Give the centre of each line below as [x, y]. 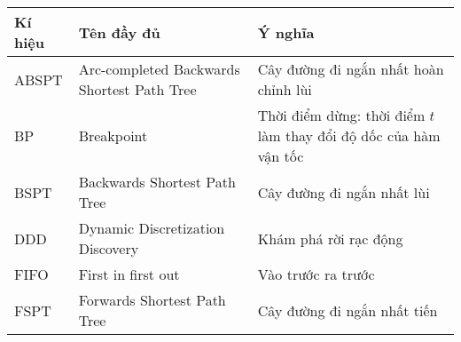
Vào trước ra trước [316, 274]
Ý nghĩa [286, 32]
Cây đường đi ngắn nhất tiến [348, 310]
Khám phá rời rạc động [330, 238]
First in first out [129, 274]
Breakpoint [113, 135]
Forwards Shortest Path [152, 300]
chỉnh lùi [285, 89]
